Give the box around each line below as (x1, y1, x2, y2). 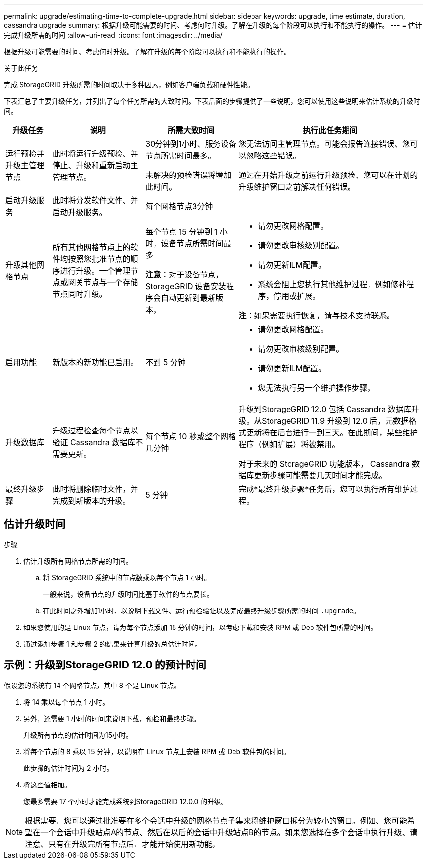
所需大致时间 (167, 125, 214, 135)
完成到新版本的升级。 (52, 496, 131, 506)
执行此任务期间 (303, 125, 358, 135)
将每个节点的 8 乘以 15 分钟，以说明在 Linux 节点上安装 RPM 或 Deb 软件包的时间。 (23, 747, 290, 756)
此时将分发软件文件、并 (52, 196, 138, 205)
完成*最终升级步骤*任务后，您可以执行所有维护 (238, 484, 410, 494)
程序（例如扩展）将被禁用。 (238, 439, 340, 449)
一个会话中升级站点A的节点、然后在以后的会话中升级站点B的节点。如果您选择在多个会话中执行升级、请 (40, 827, 418, 837)
